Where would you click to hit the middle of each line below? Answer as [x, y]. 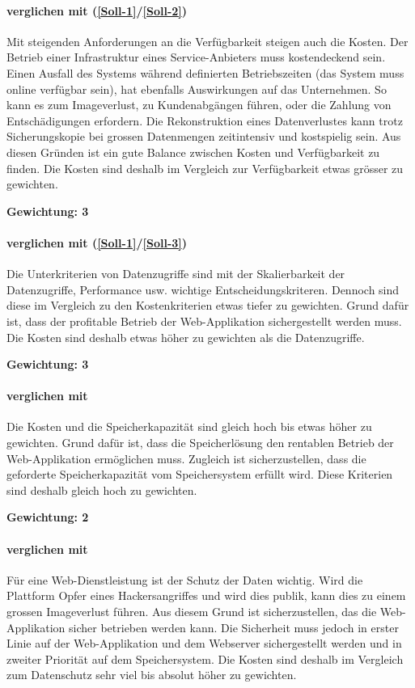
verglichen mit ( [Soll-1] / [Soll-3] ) [97, 242]
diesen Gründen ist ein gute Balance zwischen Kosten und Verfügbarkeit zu [193, 152]
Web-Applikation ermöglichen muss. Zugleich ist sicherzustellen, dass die [186, 458]
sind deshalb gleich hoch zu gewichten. [102, 490]
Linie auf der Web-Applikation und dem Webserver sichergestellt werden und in [204, 643]
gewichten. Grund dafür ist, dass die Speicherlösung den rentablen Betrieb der [200, 443]
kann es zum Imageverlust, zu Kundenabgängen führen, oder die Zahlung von [199, 105]
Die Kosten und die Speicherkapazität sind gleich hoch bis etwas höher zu [189, 426]
